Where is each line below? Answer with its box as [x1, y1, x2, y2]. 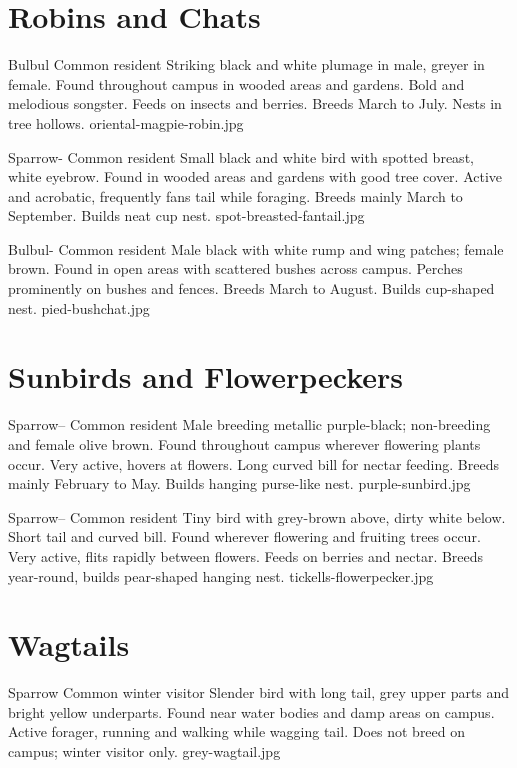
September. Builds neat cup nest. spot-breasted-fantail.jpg [8, 205, 365, 226]
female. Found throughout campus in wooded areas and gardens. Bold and [8, 73, 465, 94]
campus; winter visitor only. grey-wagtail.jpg [8, 741, 281, 762]
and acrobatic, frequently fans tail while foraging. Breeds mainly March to [8, 185, 463, 206]
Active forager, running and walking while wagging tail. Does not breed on [8, 721, 466, 742]
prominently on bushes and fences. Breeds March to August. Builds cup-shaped [8, 278, 495, 299]
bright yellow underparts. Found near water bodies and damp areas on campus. [8, 701, 495, 722]
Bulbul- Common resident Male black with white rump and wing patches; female [8, 238, 504, 259]
